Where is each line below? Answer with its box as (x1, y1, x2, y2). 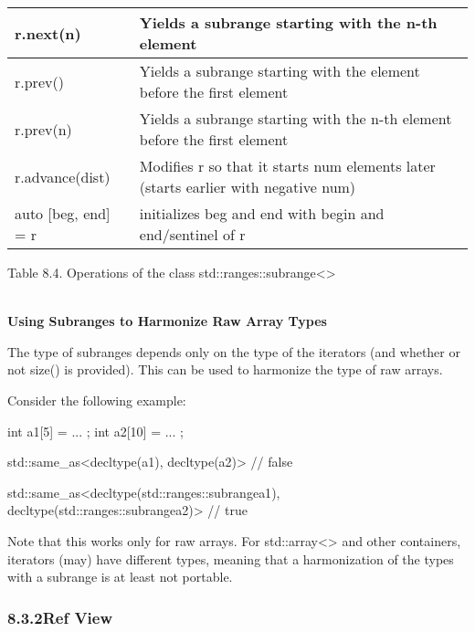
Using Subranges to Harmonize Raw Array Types (7, 311, 327, 331)
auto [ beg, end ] (15, 203, 111, 224)
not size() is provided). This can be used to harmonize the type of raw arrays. (7, 360, 443, 379)
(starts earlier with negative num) (139, 176, 356, 197)
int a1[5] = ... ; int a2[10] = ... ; (7, 421, 184, 440)
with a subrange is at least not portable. (7, 567, 233, 586)
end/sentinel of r (139, 224, 246, 245)
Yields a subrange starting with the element (139, 60, 420, 81)
